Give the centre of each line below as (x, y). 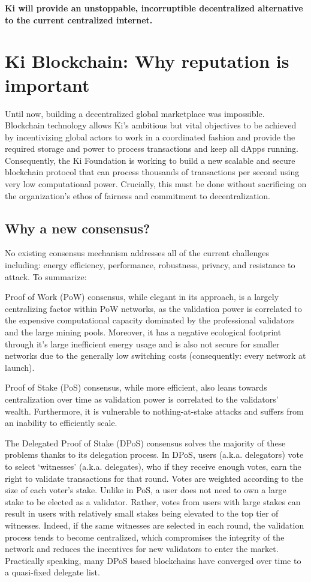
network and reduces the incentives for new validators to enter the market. (142, 549)
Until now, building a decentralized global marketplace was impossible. (135, 113)
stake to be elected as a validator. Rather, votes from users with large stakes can (153, 501)
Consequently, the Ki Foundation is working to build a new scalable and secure (150, 160)
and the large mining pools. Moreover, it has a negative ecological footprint (143, 332)
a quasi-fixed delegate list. (52, 572)
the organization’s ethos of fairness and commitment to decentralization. (138, 195)
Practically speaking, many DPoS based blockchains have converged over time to (153, 560)
